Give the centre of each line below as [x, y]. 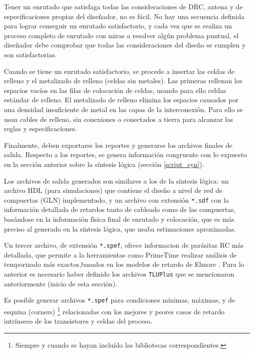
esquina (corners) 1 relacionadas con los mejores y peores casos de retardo [114, 310]
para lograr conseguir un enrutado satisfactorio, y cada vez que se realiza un [118, 26]
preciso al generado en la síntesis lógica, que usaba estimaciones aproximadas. [120, 228]
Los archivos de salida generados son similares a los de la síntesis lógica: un [116, 180]
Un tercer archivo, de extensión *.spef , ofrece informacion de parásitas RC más [124, 245]
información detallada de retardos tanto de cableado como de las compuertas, [120, 209]
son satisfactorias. [31, 54]
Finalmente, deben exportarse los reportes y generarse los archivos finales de [118, 145]
